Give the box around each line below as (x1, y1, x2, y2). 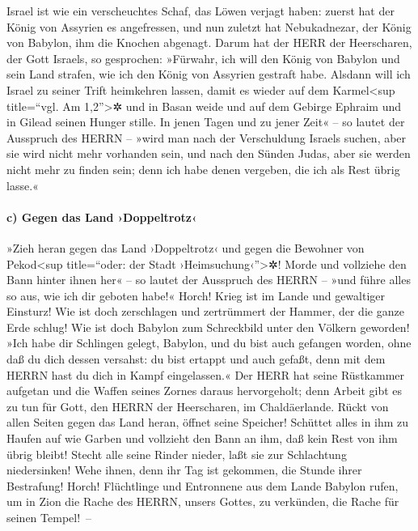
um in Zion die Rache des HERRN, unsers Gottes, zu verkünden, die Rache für (6, 493, 399, 510)
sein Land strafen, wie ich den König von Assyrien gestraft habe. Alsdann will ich (6, 66, 411, 83)
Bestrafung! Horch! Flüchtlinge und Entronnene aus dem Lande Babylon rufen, (6, 477, 399, 494)
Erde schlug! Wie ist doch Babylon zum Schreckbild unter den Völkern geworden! (6, 318, 410, 335)
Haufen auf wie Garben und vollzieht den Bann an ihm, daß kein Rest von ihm (6, 430, 398, 447)
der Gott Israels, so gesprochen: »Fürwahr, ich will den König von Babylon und (6, 49, 400, 66)
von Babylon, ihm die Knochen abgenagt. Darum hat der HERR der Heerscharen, (6, 34, 412, 51)
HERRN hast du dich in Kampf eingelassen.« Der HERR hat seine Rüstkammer (6, 366, 404, 383)
